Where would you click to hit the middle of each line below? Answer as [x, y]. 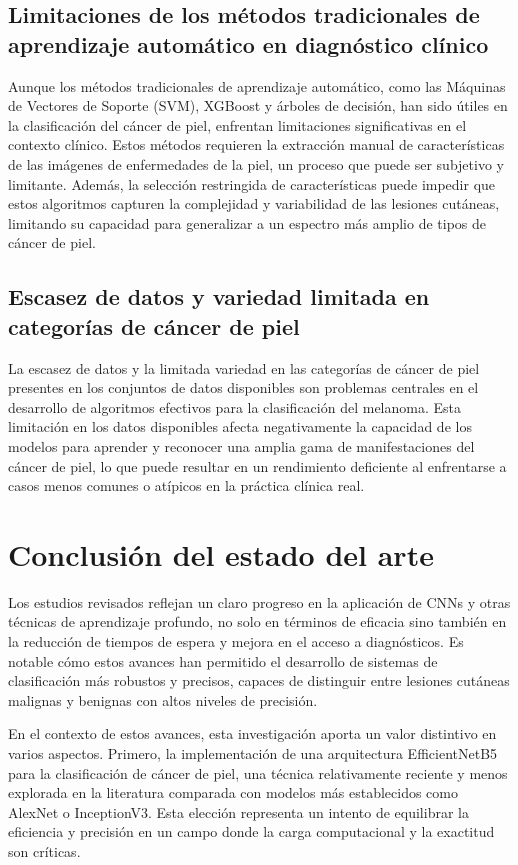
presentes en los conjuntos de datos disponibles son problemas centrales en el [243, 387]
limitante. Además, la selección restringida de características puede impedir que [252, 183]
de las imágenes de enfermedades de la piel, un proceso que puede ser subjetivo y [256, 163]
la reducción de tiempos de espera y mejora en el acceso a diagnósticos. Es [236, 641]
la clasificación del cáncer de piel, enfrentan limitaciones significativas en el [237, 124]
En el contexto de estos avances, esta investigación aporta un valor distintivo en [252, 733]
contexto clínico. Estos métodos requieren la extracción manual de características [256, 144]
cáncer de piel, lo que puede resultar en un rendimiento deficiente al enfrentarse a [257, 465]
